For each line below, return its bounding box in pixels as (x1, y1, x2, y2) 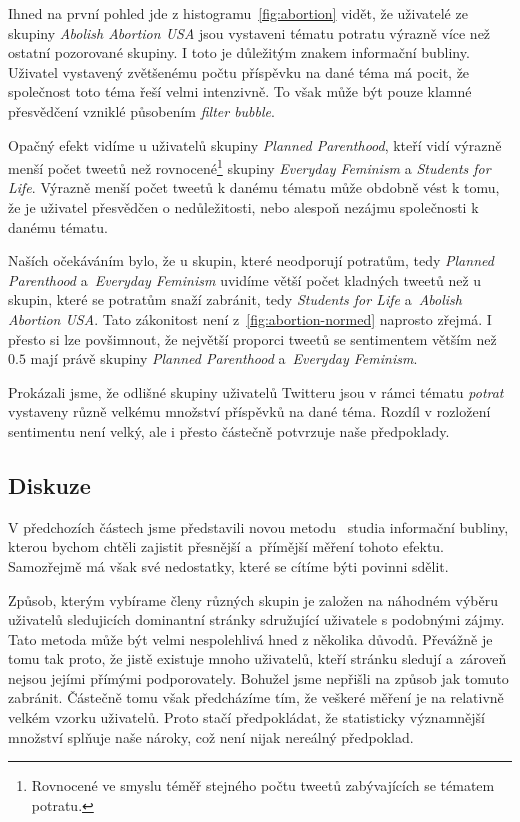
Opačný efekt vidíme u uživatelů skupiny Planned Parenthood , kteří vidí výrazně (8, 134, 502, 155)
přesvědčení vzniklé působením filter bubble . (8, 100, 275, 121)
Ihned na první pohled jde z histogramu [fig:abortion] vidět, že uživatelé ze (8, 3, 468, 23)
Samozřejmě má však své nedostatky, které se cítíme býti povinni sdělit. (8, 555, 449, 576)
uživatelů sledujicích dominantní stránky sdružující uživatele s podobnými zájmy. (8, 609, 505, 630)
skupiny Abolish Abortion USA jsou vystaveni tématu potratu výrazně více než (8, 22, 491, 43)
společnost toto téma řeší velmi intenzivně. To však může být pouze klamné (8, 81, 472, 102)
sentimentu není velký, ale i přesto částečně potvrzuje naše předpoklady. (8, 420, 450, 441)
